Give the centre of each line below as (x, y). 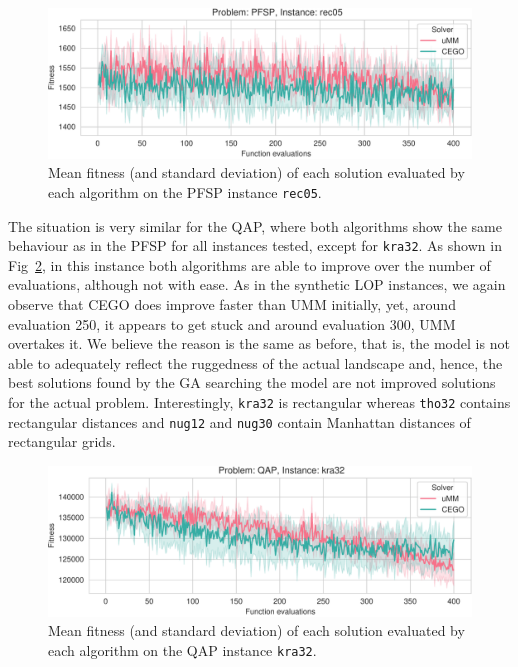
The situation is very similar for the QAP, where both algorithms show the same (255, 225)
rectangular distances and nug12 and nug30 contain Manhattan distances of (239, 421)
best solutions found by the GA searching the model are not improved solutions (252, 382)
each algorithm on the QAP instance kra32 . (182, 649)
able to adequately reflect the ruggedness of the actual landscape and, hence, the (255, 362)
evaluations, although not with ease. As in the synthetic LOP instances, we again (257, 284)
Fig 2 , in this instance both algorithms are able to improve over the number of (249, 264)
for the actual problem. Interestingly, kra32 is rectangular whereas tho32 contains (259, 401)
